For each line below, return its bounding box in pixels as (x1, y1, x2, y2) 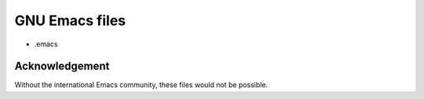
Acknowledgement (14, 60, 110, 73)
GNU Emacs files (14, 12, 126, 29)
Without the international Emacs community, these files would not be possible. (14, 80, 269, 90)
